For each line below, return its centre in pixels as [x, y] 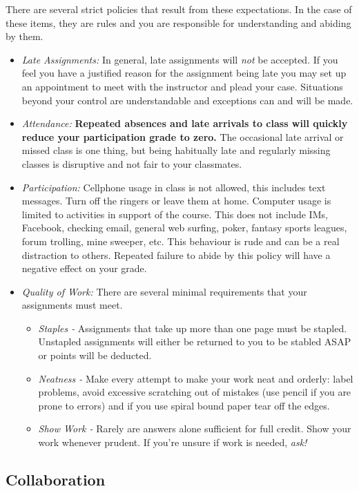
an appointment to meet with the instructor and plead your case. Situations [182, 86]
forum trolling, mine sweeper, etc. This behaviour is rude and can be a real [181, 241]
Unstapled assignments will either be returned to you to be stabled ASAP [195, 341]
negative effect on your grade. [84, 268]
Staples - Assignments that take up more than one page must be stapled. [193, 328]
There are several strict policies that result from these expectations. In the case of [179, 9]
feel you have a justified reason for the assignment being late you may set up [184, 73]
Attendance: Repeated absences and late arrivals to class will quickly [185, 123]
